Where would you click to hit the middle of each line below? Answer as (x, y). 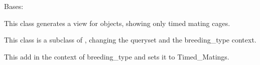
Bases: (14, 6)
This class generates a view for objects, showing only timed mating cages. (117, 23)
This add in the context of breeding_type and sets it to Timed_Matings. (117, 56)
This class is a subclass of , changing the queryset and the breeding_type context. (130, 40)
